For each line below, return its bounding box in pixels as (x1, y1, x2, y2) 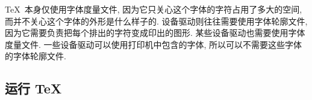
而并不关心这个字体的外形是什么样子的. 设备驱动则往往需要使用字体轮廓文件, (5, 14, 308, 27)
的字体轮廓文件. (5, 50, 66, 62)
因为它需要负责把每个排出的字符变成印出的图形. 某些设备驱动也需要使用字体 (5, 26, 305, 39)
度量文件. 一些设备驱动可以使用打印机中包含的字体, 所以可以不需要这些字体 (5, 38, 302, 50)
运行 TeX (5, 79, 62, 98)
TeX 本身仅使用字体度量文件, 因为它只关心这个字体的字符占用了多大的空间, (5, 3, 302, 15)
